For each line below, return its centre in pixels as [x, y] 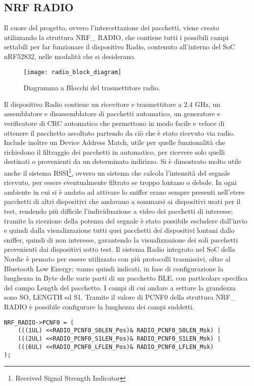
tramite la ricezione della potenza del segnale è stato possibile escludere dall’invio [126, 220]
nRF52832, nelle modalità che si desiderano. [70, 56]
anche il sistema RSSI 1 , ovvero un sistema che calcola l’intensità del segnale [117, 172]
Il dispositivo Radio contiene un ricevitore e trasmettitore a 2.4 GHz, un [112, 104]
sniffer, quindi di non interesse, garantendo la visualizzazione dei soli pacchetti [121, 239]
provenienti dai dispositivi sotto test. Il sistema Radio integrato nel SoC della [120, 249]
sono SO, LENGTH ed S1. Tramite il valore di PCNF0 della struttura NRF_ [120, 297]
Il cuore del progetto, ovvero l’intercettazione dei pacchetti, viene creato [112, 28]
